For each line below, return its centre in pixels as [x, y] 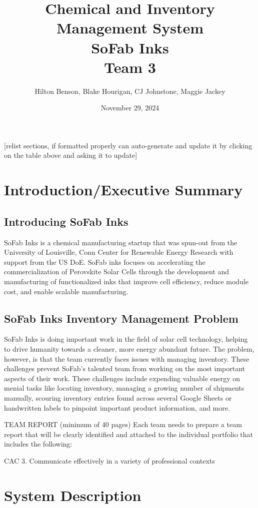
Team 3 [130, 67]
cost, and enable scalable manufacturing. [66, 291]
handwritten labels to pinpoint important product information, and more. [117, 407]
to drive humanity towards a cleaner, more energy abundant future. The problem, [129, 349]
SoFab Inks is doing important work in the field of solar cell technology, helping [126, 339]
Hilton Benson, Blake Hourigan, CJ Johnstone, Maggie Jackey [130, 91]
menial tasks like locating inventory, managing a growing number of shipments [124, 388]
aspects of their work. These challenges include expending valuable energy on [122, 378]
